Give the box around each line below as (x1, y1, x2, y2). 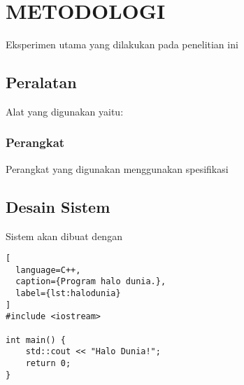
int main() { (6, 335, 66, 345)
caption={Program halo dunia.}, (15, 276, 166, 287)
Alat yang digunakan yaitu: (6, 104, 124, 118)
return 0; (25, 358, 71, 369)
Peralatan (6, 71, 77, 93)
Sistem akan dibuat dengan (6, 228, 122, 243)
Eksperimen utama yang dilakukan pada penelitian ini (6, 37, 238, 52)
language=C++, (15, 265, 81, 275)
